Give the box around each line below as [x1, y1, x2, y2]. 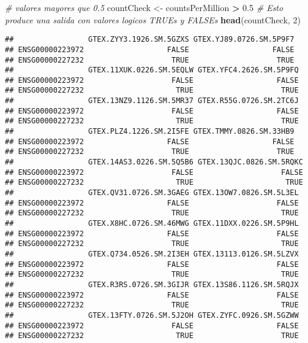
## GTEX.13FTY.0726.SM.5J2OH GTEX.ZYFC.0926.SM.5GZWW [5, 310, 299, 320]
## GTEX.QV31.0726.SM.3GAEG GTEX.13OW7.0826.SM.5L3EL [5, 188, 299, 198]
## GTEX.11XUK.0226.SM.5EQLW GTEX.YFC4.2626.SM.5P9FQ [5, 66, 299, 75]
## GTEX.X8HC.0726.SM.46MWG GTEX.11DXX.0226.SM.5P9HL [5, 219, 299, 228]
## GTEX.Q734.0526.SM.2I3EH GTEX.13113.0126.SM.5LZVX [5, 249, 299, 258]
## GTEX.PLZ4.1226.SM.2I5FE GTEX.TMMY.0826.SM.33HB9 [5, 127, 295, 136]
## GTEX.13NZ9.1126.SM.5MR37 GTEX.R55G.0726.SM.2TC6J [5, 96, 299, 106]
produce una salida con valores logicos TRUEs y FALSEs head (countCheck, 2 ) [5, 13, 301, 26]
